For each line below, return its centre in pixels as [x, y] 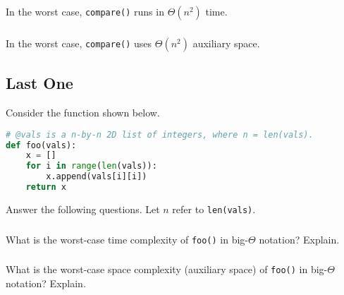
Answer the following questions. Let [83, 209]
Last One [39, 83]
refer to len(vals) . [214, 209]
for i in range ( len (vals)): [91, 166]
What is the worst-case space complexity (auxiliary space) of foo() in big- [167, 269]
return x [46, 187]
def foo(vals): [41, 145]
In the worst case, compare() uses [79, 43]
